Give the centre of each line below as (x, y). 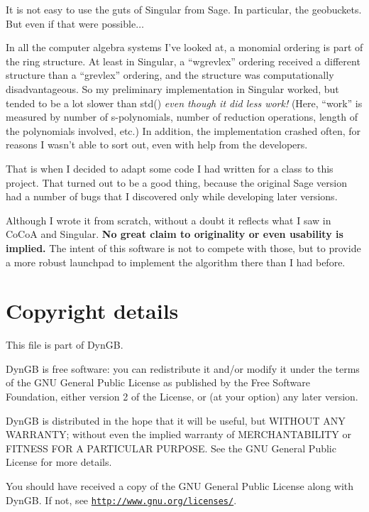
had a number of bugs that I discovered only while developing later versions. (172, 196)
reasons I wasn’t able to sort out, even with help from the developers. (157, 145)
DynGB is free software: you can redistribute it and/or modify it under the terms (183, 368)
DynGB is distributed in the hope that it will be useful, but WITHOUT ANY (176, 420)
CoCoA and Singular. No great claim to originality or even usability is (175, 234)
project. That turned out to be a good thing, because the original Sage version (177, 182)
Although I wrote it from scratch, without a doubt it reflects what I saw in (169, 220)
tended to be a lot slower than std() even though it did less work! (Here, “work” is (184, 103)
